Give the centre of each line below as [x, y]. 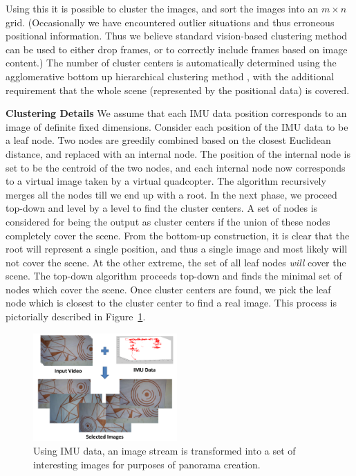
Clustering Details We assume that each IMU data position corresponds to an [176, 113]
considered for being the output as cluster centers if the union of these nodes [168, 221]
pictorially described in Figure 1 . [76, 317]
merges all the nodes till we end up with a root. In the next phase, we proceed [171, 194]
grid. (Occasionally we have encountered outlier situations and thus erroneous [170, 22]
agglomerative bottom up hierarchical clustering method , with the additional [170, 76]
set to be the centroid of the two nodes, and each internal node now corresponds [176, 167]
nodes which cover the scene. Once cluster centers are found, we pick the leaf [168, 289]
